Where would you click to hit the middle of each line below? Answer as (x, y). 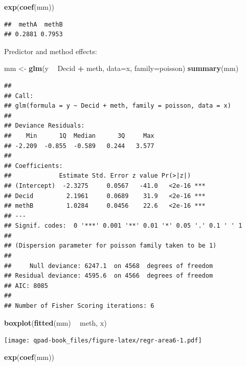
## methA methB (33, 24)
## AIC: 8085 (26, 286)
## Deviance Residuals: (44, 126)
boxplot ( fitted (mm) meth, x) (55, 322)
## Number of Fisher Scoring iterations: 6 (79, 306)
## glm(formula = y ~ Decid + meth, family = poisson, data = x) (118, 106)
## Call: (19, 96)
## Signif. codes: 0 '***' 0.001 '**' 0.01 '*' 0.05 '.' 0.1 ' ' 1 (123, 226)
